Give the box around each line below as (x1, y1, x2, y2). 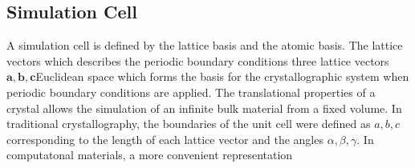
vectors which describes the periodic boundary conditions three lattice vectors (6, 52, 389, 69)
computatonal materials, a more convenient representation (6, 146, 293, 163)
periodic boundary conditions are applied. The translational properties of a (6, 83, 376, 100)
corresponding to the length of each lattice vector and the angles (6, 130, 323, 147)
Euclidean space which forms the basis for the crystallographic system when (35, 68, 409, 85)
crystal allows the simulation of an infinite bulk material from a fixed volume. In (6, 99, 402, 116)
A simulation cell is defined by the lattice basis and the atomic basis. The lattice (6, 37, 403, 54)
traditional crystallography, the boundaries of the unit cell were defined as (6, 115, 371, 132)
